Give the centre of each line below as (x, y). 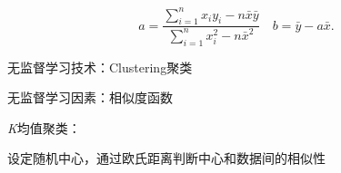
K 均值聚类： (44, 127)
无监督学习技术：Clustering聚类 (100, 67)
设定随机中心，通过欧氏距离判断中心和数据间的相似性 (166, 158)
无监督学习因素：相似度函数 (90, 97)
